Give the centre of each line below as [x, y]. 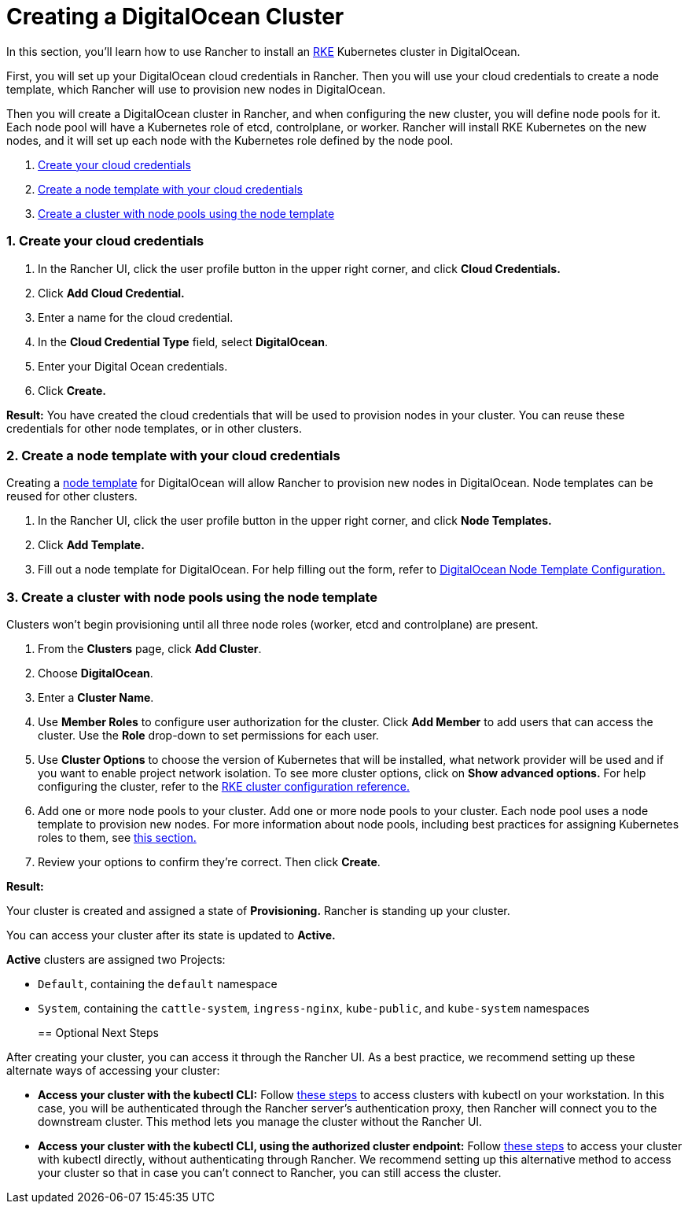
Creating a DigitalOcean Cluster [175, 17]
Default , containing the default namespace [158, 984]
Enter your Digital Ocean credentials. [133, 366]
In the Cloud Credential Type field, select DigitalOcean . [183, 341]
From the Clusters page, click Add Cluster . [150, 649]
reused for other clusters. [72, 496]
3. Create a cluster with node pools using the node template [192, 597]
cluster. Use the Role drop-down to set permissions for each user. [208, 735]
